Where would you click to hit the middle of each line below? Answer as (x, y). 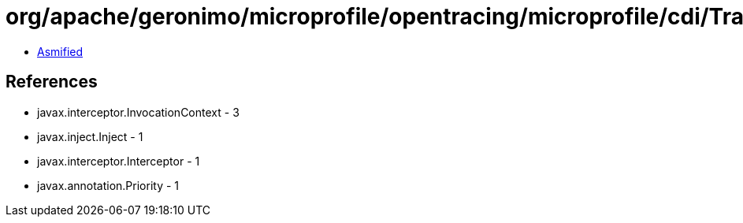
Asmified (60, 51)
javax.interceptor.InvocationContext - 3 (138, 112)
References (52, 82)
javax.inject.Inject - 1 (90, 136)
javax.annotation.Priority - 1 (108, 185)
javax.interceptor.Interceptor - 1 (119, 161)
